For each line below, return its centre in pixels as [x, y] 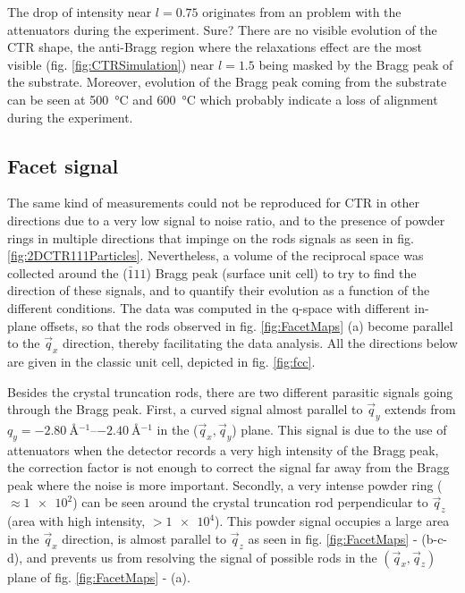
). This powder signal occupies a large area [332, 521]
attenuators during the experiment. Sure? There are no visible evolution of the [222, 29]
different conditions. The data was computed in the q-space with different [209, 307]
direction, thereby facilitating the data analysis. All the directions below [260, 343]
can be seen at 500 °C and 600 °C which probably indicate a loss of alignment [223, 99]
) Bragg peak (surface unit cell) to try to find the [281, 272]
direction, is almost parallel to [144, 538]
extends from [420, 409]
